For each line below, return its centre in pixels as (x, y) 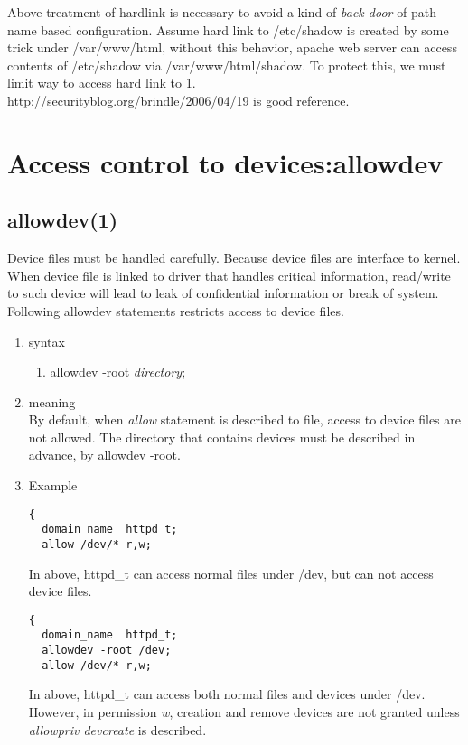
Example (53, 485)
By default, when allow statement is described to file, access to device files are (244, 419)
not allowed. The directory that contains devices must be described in (222, 437)
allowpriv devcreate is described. (117, 729)
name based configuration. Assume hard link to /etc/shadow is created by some (228, 29)
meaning (52, 401)
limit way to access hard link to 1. (102, 83)
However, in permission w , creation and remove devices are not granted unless (244, 712)
